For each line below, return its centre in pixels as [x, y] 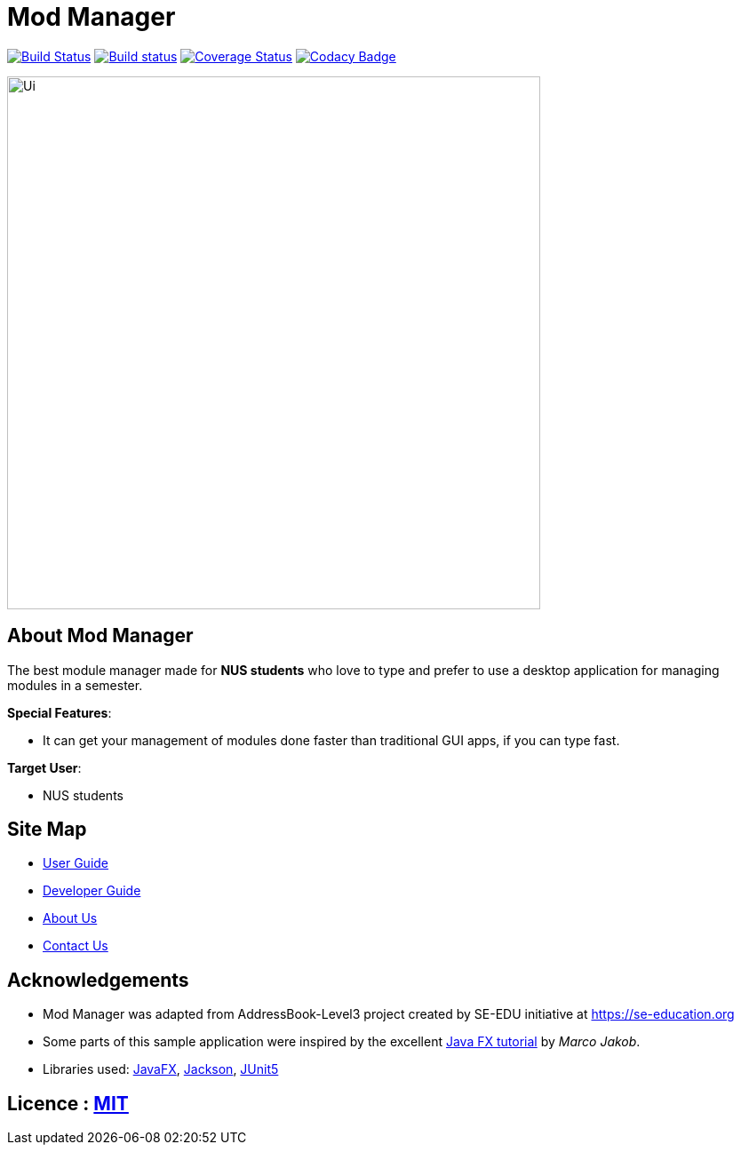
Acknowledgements [98, 980]
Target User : [44, 767]
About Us [70, 918]
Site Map [47, 830]
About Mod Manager [100, 636]
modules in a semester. [75, 685]
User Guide [76, 863]
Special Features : [60, 712]
